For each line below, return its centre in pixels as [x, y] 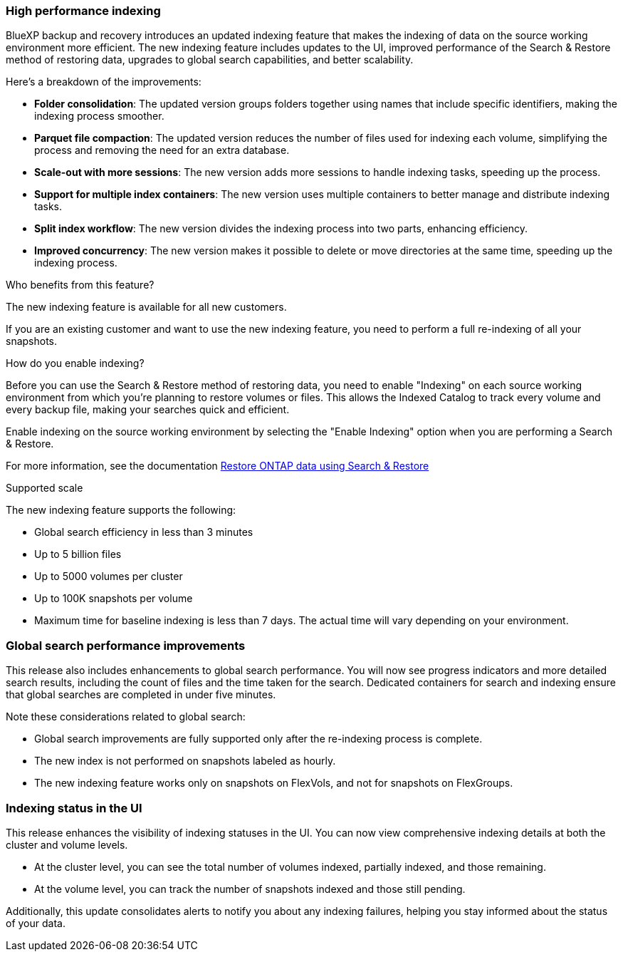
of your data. [36, 923]
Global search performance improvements [126, 645]
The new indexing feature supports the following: [121, 510]
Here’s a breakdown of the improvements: [104, 82]
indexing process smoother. [99, 116]
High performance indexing [83, 11]
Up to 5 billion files [78, 554]
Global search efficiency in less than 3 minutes [144, 532]
